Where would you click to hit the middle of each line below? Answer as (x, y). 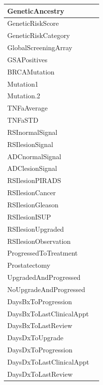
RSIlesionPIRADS (34, 180)
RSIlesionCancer (32, 192)
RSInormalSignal (32, 132)
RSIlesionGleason (33, 204)
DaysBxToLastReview (40, 325)
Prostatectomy (29, 265)
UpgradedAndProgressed (44, 277)
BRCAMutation (31, 71)
